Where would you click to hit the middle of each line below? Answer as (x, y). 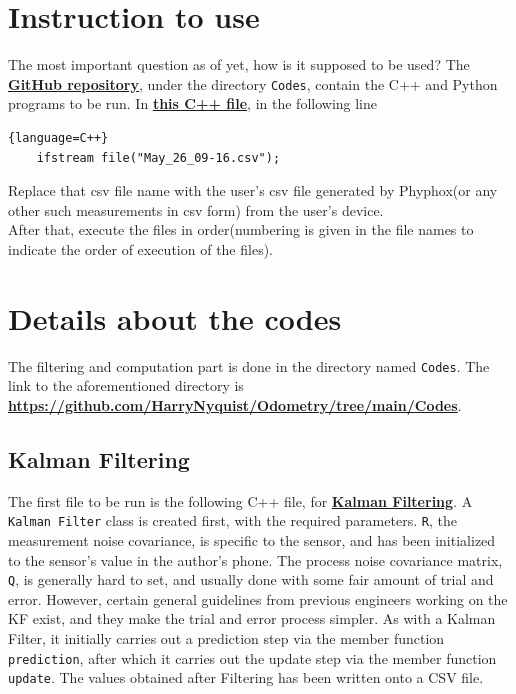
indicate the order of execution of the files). (140, 248)
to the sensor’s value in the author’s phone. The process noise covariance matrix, (255, 559)
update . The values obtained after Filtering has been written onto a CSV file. (246, 677)
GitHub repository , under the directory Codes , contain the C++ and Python (253, 83)
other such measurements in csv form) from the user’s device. (196, 209)
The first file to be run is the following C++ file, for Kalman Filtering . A (240, 500)
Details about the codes (175, 317)
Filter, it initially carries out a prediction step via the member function (226, 637)
